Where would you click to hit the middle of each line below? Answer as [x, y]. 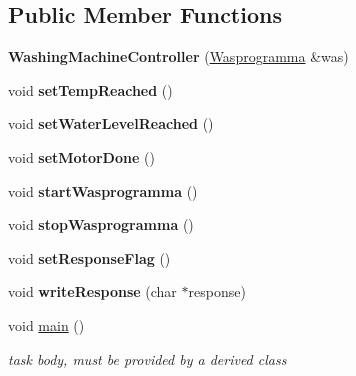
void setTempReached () [90, 89]
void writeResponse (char [92, 291]
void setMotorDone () [81, 156]
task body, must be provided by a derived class [147, 358]
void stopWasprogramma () [101, 224]
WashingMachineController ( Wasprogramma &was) [178, 56]
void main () [46, 324]
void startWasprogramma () [103, 190]
